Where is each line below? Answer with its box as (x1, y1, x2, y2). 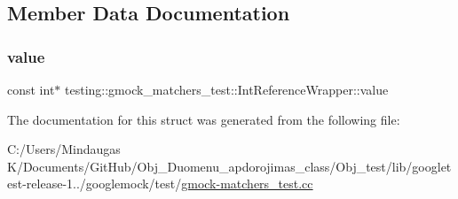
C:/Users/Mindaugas (7, 140, 121, 158)
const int (7, 80, 55, 98)
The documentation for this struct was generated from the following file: (7, 110, 400, 128)
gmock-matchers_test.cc (181, 174, 313, 193)
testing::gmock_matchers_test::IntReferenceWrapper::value (65, 80, 389, 98)
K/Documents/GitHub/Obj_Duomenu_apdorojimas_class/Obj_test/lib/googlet (7, 157, 452, 175)
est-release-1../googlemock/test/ (7, 174, 182, 193)
